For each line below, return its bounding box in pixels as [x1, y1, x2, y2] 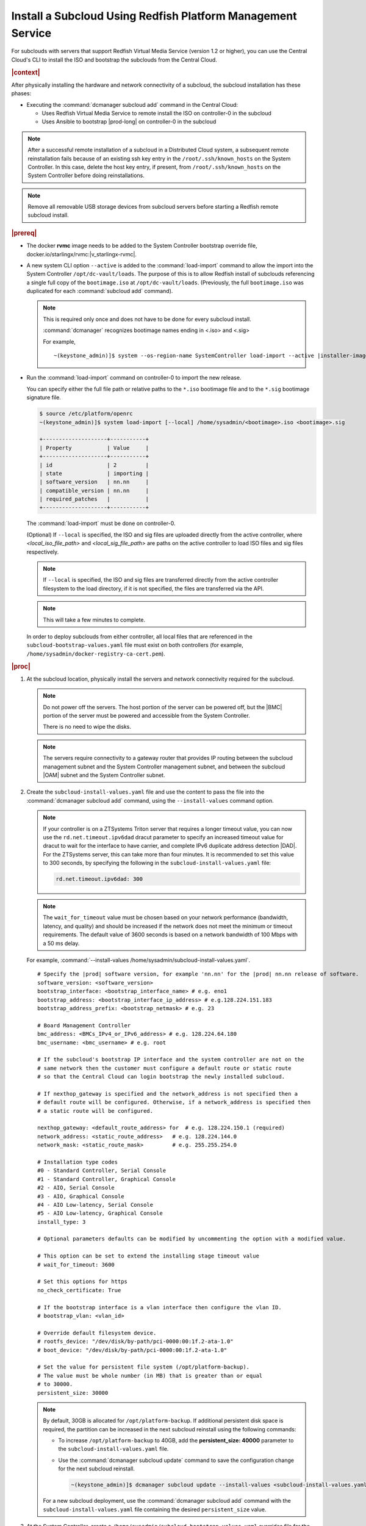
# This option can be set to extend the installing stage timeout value [37, 1253, 259, 1260]
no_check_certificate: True [37, 1287, 121, 1293]
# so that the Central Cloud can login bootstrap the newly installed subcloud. [37, 1073, 285, 1080]
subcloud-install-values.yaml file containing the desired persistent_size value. [43, 1505, 267, 1513]
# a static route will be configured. [37, 1107, 154, 1114]
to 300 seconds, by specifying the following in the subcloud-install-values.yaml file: [43, 859, 271, 867]
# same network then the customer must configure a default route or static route [37, 1065, 292, 1071]
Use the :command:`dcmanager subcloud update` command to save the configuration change [58, 1456, 295, 1464]
